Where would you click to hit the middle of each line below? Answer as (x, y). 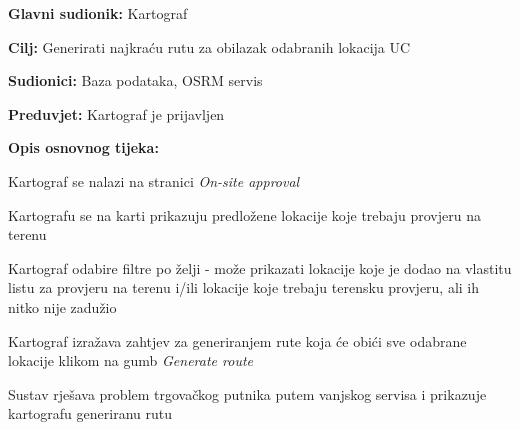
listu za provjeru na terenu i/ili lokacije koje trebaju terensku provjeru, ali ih (244, 287)
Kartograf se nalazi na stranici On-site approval (154, 180)
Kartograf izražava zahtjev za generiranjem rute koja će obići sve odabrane (237, 340)
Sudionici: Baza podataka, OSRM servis (135, 80)
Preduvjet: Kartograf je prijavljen (116, 113)
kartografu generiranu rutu (90, 413)
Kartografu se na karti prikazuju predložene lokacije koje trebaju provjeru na (244, 214)
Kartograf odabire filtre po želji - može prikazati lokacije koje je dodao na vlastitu (260, 267)
